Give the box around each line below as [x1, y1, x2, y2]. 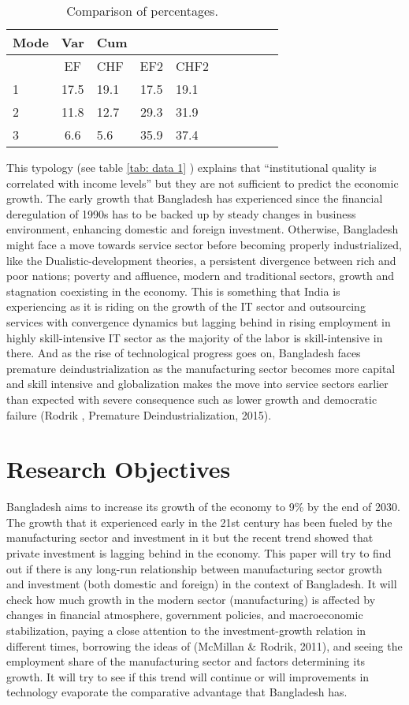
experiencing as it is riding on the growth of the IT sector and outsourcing [6, 298, 366, 315]
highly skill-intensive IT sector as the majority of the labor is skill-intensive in [6, 329, 383, 345]
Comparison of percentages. [66, 2, 218, 20]
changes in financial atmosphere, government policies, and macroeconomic [6, 606, 363, 623]
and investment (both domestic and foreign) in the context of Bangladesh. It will [6, 576, 397, 592]
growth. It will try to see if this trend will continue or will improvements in [6, 668, 370, 684]
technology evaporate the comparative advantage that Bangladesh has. [6, 684, 348, 700]
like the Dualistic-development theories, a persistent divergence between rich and [6, 252, 396, 268]
